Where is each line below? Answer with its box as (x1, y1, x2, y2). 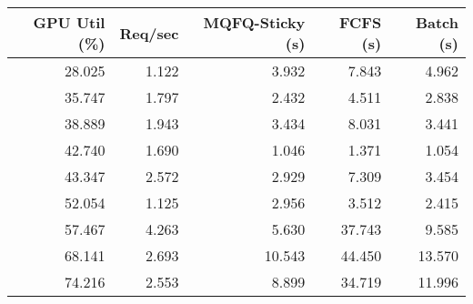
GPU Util (33, 12, 106, 33)
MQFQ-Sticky (203, 12, 306, 33)
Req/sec (119, 22, 179, 44)
